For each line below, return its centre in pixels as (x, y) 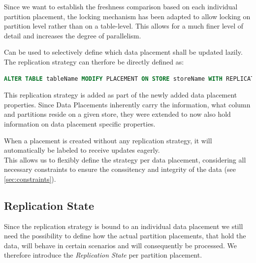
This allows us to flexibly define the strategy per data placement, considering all (125, 159)
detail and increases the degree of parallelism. (73, 35)
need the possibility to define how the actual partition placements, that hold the (125, 236)
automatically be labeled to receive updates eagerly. (82, 150)
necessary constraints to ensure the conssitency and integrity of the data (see (120, 169)
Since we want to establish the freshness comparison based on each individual (121, 6)
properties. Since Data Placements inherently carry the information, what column (127, 104)
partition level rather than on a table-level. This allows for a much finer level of (124, 26)
